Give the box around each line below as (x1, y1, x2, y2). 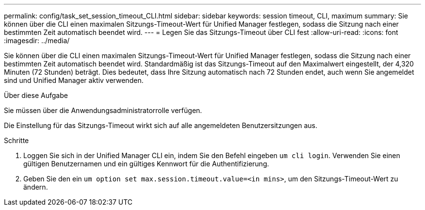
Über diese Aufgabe (4, 91, 68, 99)
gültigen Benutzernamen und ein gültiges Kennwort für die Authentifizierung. (23, 160, 269, 168)
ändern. (23, 183, 48, 191)
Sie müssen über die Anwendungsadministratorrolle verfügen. (4, 106, 202, 114)
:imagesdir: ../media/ (4, 36, 70, 45)
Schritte (4, 136, 29, 145)
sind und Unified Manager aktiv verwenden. (4, 76, 144, 84)
